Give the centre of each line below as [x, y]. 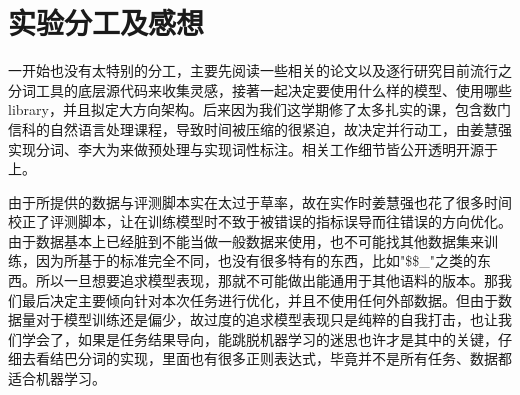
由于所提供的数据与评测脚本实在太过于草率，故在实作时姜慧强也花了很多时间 [260, 201]
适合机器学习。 [57, 378]
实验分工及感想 [106, 22]
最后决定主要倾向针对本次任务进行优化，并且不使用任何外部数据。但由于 [259, 299]
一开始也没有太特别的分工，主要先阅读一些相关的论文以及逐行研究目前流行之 [260, 70]
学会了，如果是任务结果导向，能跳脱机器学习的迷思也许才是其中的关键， [259, 338]
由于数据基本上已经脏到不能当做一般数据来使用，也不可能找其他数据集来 [246, 240]
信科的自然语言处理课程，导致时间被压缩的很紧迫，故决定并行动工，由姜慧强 [260, 128]
